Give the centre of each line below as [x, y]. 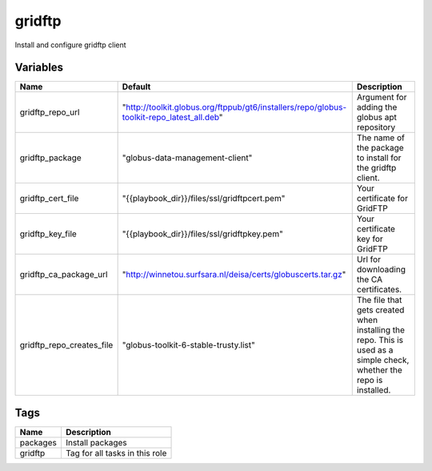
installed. [374, 390]
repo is [370, 380]
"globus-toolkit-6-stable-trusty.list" [188, 345]
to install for [379, 158]
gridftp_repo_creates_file [66, 345]
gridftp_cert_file [49, 199]
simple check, [383, 360]
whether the [380, 370]
